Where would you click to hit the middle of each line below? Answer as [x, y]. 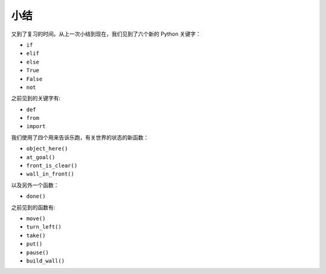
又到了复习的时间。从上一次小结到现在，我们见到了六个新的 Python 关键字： [106, 34]
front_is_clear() [52, 166]
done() [36, 196]
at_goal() [41, 157]
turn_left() [44, 227]
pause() [38, 252]
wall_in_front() [50, 174]
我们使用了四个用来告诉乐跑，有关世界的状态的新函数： [80, 137]
